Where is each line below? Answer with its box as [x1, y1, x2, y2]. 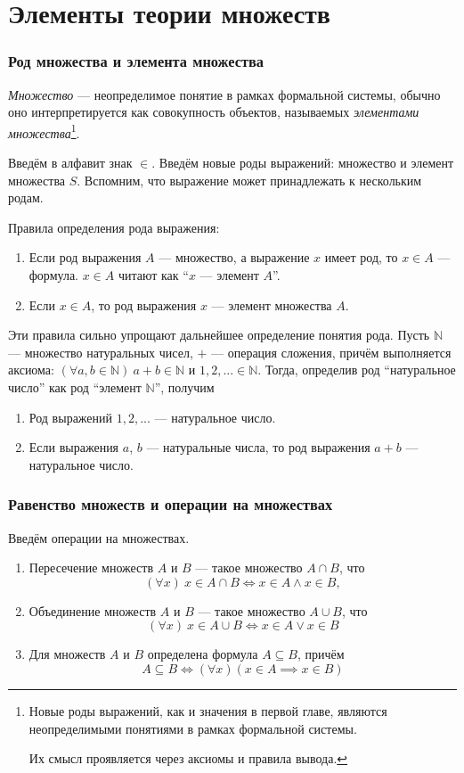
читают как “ [118, 266, 189, 284]
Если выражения [28, 438, 119, 456]
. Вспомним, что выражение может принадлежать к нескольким [77, 170, 422, 189]
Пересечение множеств [28, 558, 154, 577]
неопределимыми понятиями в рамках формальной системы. [28, 719, 357, 737]
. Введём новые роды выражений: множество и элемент [151, 153, 454, 172]
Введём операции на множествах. [8, 528, 190, 547]
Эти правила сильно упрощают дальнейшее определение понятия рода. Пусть [8, 325, 430, 344]
